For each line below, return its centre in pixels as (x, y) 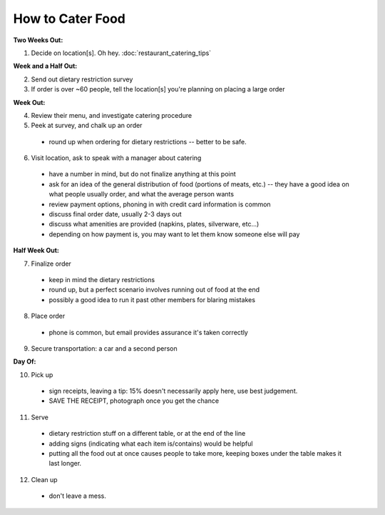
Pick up (42, 374)
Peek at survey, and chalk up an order (87, 126)
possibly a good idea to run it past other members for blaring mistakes (152, 299)
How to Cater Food (70, 19)
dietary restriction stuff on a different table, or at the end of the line (147, 434)
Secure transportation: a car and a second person (104, 348)
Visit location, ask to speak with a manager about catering (116, 158)
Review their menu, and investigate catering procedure (112, 115)
